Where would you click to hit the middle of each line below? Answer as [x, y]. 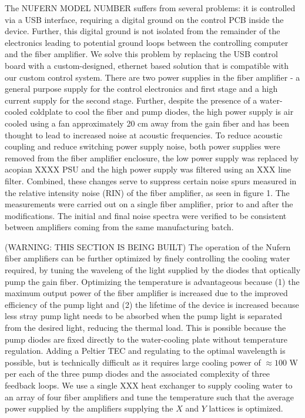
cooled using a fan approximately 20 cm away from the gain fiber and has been [147, 123]
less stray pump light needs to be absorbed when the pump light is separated [143, 316]
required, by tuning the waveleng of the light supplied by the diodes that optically [153, 270]
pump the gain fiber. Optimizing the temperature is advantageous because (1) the [152, 281]
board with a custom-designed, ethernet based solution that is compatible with [147, 65]
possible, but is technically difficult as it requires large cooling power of [133, 362]
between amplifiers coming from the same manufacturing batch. [119, 227]
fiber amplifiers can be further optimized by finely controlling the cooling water [148, 258]
